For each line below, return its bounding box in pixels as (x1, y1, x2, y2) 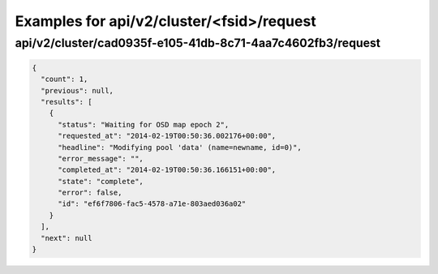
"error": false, (58, 188, 122, 198)
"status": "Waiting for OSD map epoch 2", (58, 120, 230, 129)
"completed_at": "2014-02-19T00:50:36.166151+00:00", (58, 165, 277, 174)
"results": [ (41, 97, 92, 106)
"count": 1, (41, 75, 88, 84)
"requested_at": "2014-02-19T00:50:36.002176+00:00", (58, 131, 277, 141)
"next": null (41, 233, 92, 242)
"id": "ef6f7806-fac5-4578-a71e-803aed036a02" (58, 199, 247, 208)
